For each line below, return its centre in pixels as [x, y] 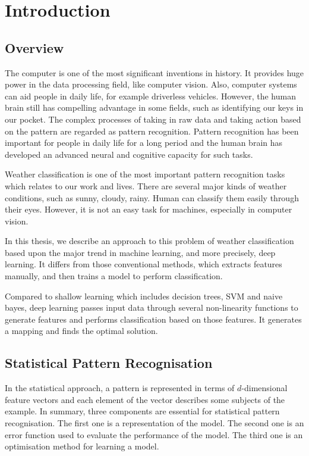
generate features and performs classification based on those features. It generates [153, 319]
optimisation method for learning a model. [82, 446]
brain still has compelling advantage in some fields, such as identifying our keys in [154, 107]
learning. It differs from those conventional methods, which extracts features [144, 264]
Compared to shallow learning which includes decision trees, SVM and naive [144, 296]
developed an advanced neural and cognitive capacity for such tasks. [129, 154]
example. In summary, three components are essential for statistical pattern [142, 411]
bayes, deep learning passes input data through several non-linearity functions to [152, 307]
